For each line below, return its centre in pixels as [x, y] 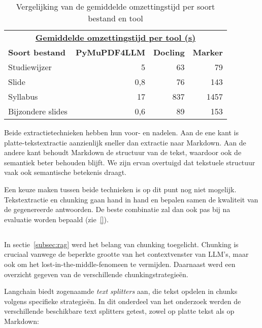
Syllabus [23, 96]
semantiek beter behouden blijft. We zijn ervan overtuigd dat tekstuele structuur [130, 162]
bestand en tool [116, 18]
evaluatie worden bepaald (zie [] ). [56, 219]
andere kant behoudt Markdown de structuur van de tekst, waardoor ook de [123, 152]
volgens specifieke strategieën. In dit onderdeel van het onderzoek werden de [123, 301]
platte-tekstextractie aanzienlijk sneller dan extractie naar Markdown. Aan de [125, 142]
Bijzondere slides [38, 111]
